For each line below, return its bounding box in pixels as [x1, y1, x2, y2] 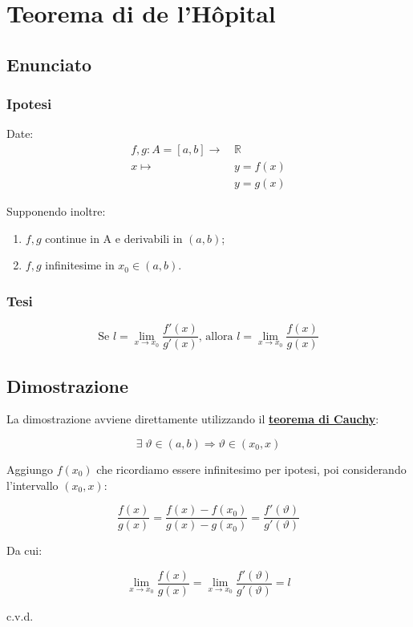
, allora [198, 330, 233, 342]
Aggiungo [6, 460, 53, 477]
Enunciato [6, 51, 92, 76]
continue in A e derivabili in [45, 229, 183, 246]
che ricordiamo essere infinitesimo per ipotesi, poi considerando [96, 460, 407, 477]
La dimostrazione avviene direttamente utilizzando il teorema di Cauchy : [6, 411, 379, 427]
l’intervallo [6, 476, 59, 493]
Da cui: [6, 542, 43, 559]
